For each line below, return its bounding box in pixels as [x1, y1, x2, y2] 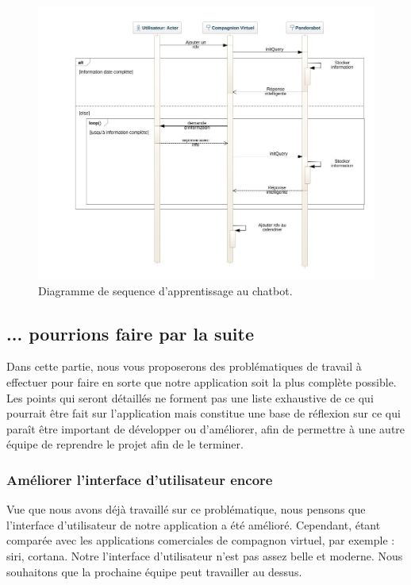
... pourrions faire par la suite [6, 321, 255, 345]
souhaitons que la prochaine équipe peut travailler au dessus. [6, 563, 302, 579]
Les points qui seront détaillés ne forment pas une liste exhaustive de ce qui [6, 389, 374, 406]
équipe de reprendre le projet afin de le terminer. [6, 436, 244, 452]
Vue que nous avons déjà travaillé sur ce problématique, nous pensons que [6, 501, 366, 518]
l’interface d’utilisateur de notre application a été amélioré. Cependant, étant [6, 516, 381, 533]
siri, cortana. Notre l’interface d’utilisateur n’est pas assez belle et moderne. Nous [6, 547, 403, 564]
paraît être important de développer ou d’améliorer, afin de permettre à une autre [6, 420, 405, 437]
